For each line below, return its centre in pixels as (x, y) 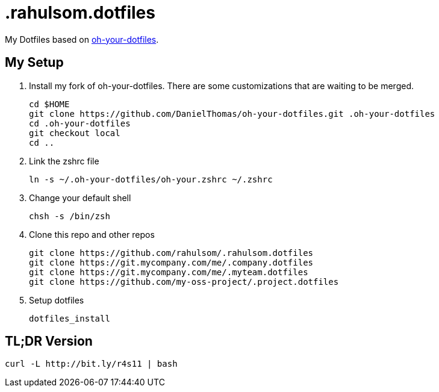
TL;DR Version (49, 341)
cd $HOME (49, 104)
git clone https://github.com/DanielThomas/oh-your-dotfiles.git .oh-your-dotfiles (232, 114)
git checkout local (75, 133)
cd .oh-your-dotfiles (80, 123)
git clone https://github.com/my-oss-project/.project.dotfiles (184, 282)
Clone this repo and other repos (92, 234)
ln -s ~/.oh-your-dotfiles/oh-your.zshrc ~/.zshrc (151, 179)
